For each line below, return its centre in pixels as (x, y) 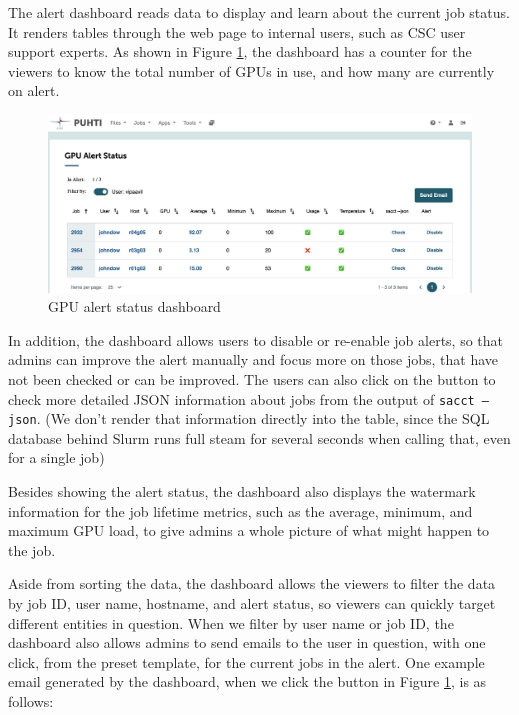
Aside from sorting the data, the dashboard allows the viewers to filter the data (252, 583)
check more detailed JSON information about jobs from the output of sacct (241, 398)
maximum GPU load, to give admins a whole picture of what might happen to (249, 530)
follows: (31, 701)
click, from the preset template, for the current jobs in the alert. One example (246, 661)
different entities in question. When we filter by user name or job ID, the (231, 622)
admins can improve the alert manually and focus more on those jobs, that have (253, 359)
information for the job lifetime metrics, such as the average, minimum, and (240, 510)
